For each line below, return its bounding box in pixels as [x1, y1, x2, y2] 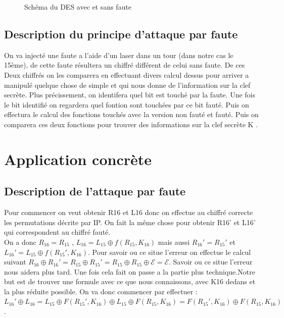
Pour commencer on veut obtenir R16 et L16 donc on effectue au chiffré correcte [4, 207, 253, 218]
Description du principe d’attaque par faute [4, 26, 238, 41]
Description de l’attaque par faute [4, 183, 186, 199]
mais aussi [158, 236, 190, 247]
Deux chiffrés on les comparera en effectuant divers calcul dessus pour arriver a [4, 69, 249, 80]
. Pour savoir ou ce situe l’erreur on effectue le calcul [88, 246, 251, 257]
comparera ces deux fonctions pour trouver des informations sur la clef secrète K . [4, 119, 258, 129]
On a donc [4, 236, 36, 247]
